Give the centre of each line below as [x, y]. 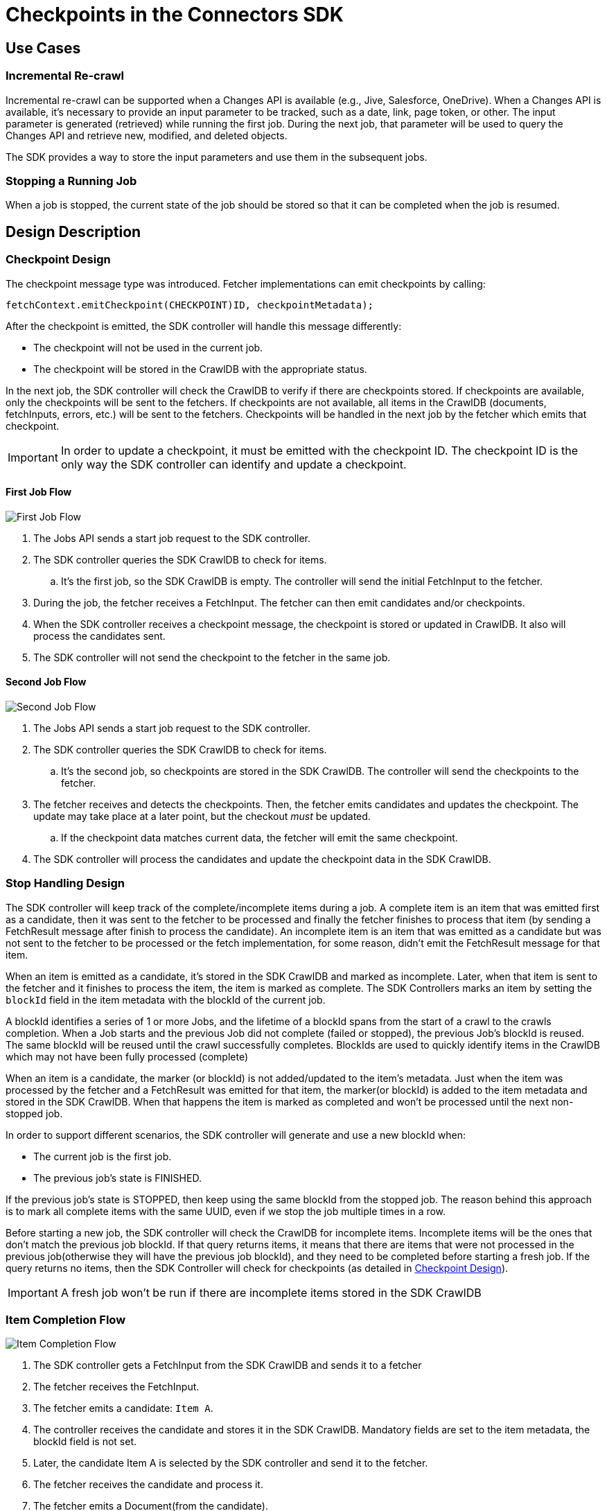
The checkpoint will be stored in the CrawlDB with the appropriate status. [200, 369]
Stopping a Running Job [71, 181]
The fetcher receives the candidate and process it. [148, 1485]
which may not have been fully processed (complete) [127, 1056]
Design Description [73, 232]
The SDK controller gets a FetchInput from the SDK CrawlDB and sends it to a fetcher [228, 1365]
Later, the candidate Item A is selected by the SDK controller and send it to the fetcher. [231, 1463]
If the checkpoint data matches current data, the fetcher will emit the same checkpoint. [259, 837]
